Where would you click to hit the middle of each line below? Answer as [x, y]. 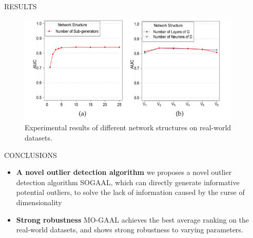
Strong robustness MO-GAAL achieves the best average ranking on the [133, 219]
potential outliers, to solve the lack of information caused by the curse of [130, 192]
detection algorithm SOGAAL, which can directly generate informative [128, 182]
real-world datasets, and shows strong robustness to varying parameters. [130, 230]
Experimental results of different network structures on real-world [128, 127]
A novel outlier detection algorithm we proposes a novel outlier [124, 172]
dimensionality [39, 202]
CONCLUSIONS [31, 155]
